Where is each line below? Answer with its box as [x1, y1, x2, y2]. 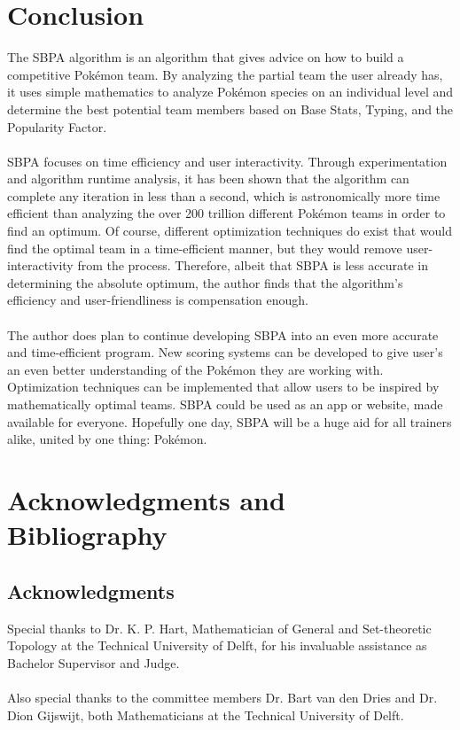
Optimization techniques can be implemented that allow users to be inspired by [7, 377, 440, 396]
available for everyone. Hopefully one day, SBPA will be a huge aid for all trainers [7, 412, 452, 431]
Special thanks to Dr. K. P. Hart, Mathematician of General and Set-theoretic [7, 618, 432, 637]
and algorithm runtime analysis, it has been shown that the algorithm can [7, 169, 409, 188]
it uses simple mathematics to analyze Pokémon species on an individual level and [7, 82, 454, 101]
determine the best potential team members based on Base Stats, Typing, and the [7, 99, 454, 118]
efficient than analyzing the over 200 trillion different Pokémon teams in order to [7, 204, 446, 222]
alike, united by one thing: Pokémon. [7, 430, 207, 448]
